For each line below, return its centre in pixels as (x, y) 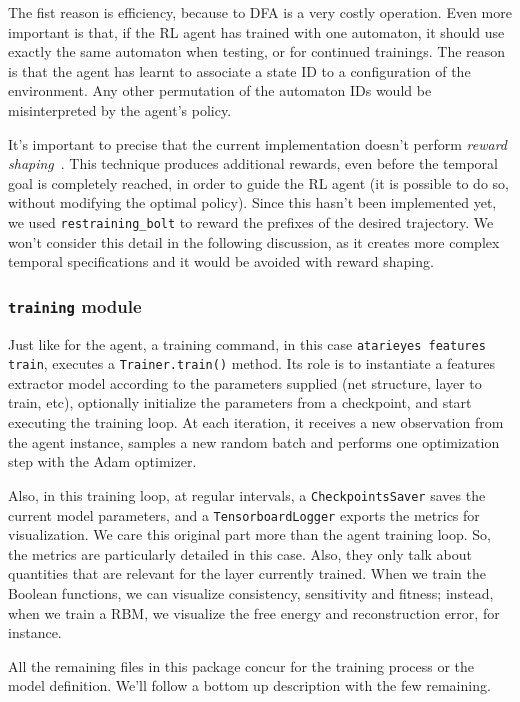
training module (75, 305)
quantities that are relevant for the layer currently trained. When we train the (247, 573)
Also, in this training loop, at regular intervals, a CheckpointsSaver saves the (247, 494)
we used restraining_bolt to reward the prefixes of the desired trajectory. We (251, 221)
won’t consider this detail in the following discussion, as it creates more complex (254, 241)
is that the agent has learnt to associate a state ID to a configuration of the (239, 70)
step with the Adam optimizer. (102, 461)
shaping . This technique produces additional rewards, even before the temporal (253, 163)
